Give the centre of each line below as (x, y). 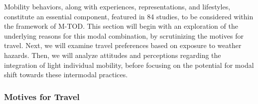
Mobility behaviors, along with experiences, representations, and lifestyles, (117, 6)
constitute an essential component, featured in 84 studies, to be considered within (129, 16)
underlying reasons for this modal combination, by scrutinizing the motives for (124, 35)
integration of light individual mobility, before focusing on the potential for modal (129, 65)
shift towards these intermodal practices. (66, 75)
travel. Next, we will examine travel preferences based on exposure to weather (123, 45)
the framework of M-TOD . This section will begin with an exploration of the (121, 26)
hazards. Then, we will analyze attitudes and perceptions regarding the (113, 55)
